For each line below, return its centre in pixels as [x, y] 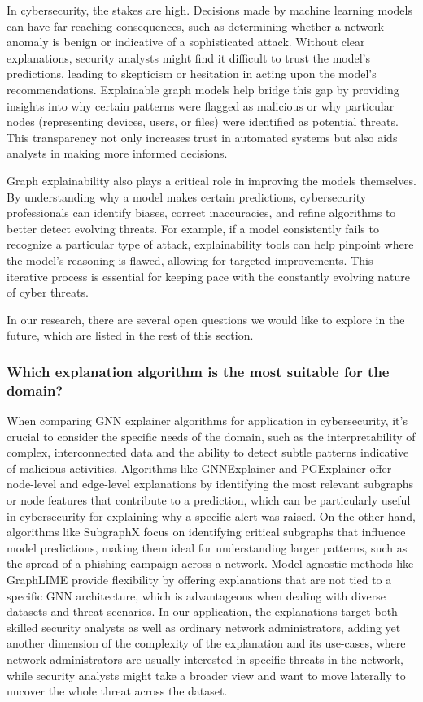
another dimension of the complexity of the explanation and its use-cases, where [206, 643]
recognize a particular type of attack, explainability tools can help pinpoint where [210, 244]
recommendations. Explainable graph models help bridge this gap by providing [203, 89]
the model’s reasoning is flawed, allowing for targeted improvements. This [190, 260]
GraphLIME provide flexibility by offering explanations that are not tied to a [199, 579]
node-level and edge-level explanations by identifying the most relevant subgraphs [210, 484]
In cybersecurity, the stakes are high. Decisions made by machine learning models [209, 10]
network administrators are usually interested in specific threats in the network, [205, 659]
